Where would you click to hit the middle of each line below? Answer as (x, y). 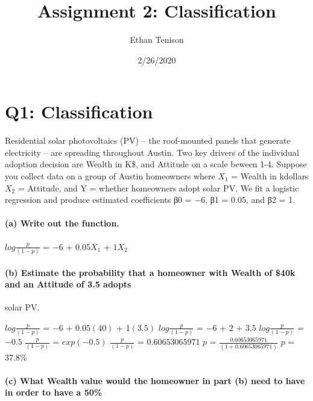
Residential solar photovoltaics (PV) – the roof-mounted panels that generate (148, 140)
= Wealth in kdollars (270, 176)
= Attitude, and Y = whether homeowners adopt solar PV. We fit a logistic (158, 188)
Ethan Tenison (157, 40)
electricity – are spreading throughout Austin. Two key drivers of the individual (152, 152)
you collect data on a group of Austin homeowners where (110, 176)
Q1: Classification (79, 111)
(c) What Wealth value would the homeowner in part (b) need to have (155, 380)
